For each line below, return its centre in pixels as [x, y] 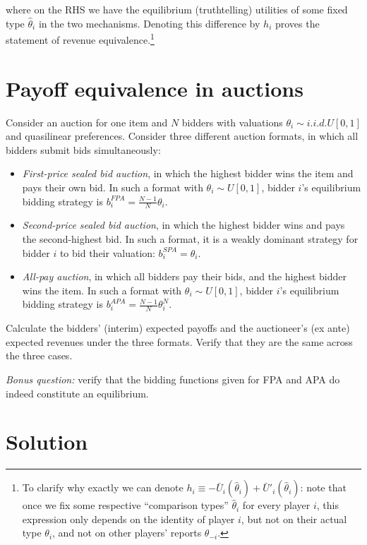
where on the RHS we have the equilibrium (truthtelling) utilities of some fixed [177, 9]
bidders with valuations [232, 122]
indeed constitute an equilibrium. [77, 393]
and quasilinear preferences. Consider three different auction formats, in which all [182, 136]
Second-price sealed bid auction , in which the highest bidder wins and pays [183, 225]
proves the [297, 23]
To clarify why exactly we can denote [103, 487]
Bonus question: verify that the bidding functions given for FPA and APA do [173, 379]
